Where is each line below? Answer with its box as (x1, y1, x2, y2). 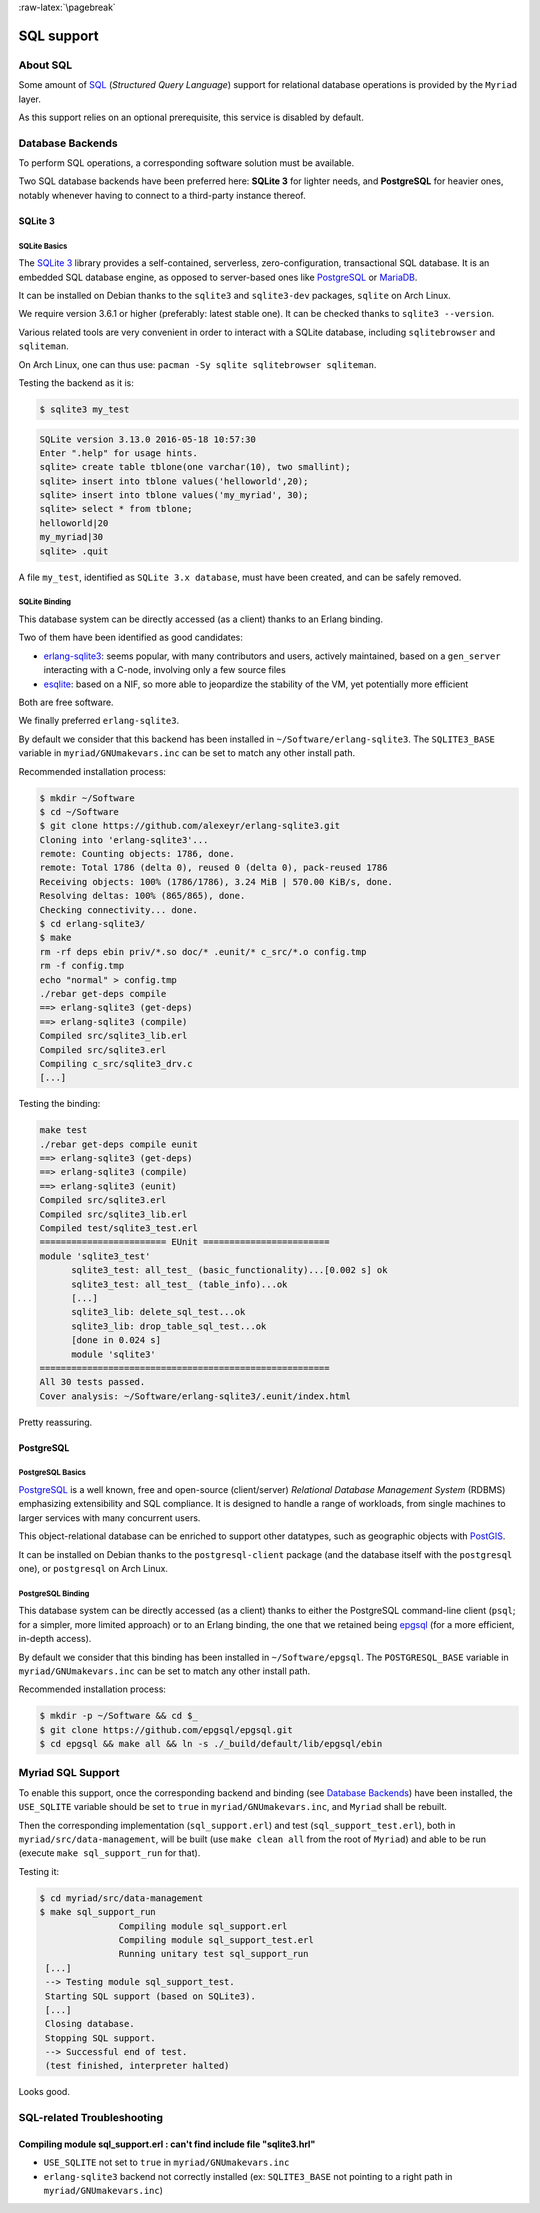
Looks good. (18, 2086, 70, 2098)
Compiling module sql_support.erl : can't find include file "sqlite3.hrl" (18, 2138, 316, 2150)
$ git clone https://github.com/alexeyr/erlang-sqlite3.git (39, 820, 341, 832)
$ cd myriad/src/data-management (39, 1892, 204, 1904)
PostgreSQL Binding (18, 1588, 90, 1599)
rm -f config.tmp (39, 960, 125, 972)
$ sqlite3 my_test (39, 403, 130, 415)
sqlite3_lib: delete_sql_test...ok (71, 1306, 246, 1318)
